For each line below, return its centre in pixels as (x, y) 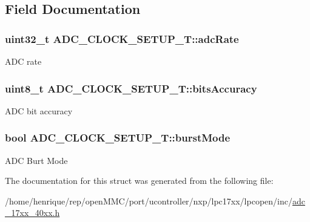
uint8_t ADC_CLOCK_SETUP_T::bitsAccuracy (131, 88)
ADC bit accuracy (39, 110)
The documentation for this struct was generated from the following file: (139, 181)
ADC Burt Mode (36, 160)
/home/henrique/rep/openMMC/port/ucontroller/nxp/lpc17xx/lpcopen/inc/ (149, 201)
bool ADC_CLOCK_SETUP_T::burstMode (118, 138)
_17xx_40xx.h (32, 213)
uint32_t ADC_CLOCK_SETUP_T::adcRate (122, 38)
